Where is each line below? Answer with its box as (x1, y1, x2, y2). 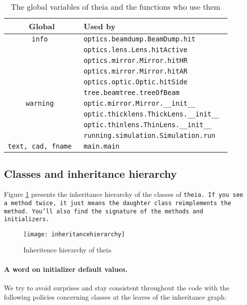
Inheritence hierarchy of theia (23, 245, 112, 255)
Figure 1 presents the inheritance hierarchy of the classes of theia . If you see (4, 189, 243, 199)
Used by (83, 20, 116, 32)
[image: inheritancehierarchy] (23, 230, 125, 238)
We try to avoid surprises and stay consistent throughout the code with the (4, 282, 229, 292)
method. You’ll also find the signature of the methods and (4, 208, 204, 215)
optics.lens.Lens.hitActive (83, 46, 187, 54)
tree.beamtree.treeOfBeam (83, 89, 180, 96)
